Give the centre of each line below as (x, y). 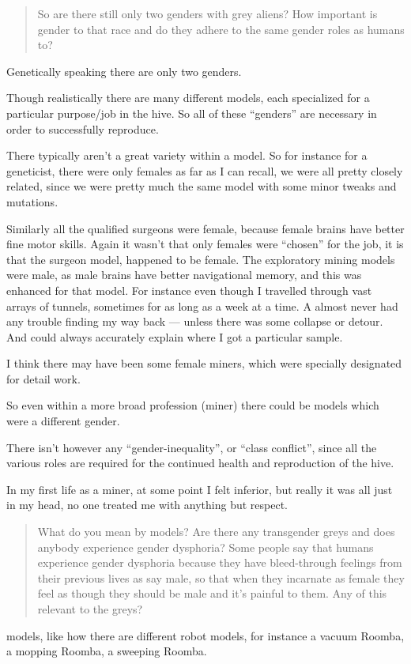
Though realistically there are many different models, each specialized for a (188, 98)
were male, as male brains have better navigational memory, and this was (184, 275)
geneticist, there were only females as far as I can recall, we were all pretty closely (205, 170)
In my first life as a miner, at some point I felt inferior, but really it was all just (200, 489)
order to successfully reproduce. (83, 128)
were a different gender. (63, 421)
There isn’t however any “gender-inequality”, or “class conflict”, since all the (192, 447)
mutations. (32, 201)
